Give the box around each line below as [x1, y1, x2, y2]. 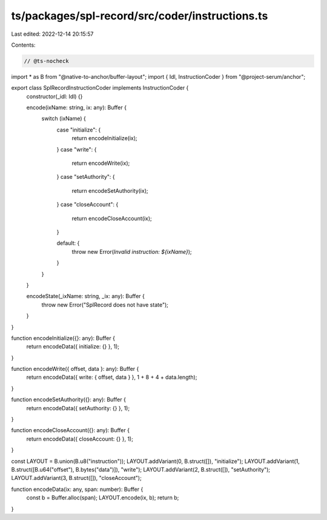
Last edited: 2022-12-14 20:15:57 [11, 30, 94, 38]
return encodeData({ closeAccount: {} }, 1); [26, 435, 133, 442]
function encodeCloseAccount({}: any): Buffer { [11, 427, 130, 434]
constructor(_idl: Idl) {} [26, 93, 83, 100]
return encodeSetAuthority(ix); [71, 187, 148, 194]
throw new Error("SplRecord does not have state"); [41, 301, 169, 308]
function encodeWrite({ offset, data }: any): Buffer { [11, 365, 139, 373]
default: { [56, 239, 80, 247]
